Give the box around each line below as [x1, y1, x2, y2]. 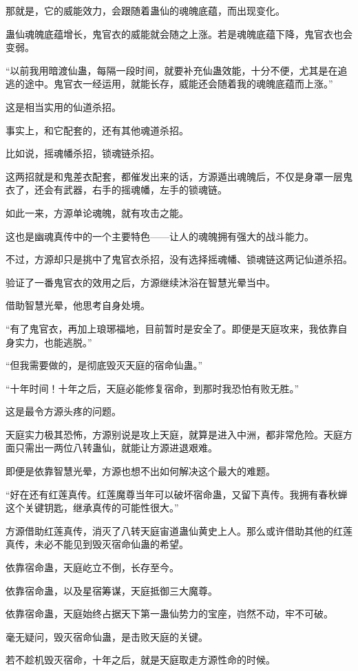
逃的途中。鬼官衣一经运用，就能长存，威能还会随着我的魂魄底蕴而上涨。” [6, 76, 333, 91]
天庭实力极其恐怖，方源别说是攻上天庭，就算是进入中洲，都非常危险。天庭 [6, 427, 343, 441]
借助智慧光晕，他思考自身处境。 [6, 298, 150, 312]
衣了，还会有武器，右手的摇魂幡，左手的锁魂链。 [6, 182, 227, 197]
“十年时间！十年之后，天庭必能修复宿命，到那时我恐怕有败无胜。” [6, 381, 299, 395]
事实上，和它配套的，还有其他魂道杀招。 [6, 123, 189, 137]
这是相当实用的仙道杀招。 [6, 99, 121, 114]
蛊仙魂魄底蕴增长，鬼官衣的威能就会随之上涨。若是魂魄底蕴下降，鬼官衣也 [6, 26, 343, 41]
